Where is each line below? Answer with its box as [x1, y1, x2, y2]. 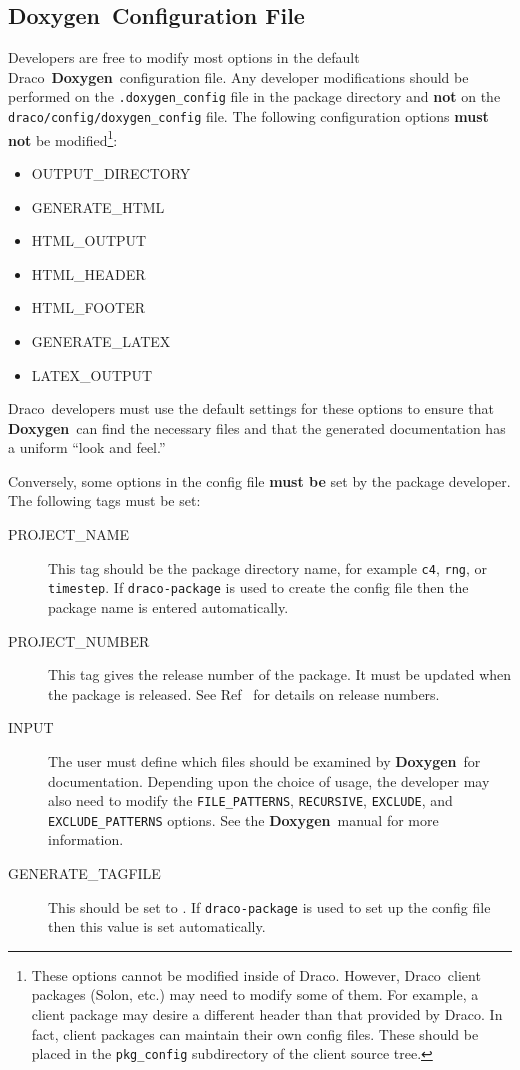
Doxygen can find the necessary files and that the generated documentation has [8, 417, 506, 438]
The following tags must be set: [8, 490, 201, 511]
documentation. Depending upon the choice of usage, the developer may [48, 770, 490, 791]
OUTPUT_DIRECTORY [31, 162, 191, 183]
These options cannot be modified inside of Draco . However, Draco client [31, 964, 481, 985]
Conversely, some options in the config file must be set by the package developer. [8, 470, 511, 491]
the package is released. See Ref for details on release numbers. [48, 683, 440, 704]
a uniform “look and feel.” [8, 437, 166, 458]
